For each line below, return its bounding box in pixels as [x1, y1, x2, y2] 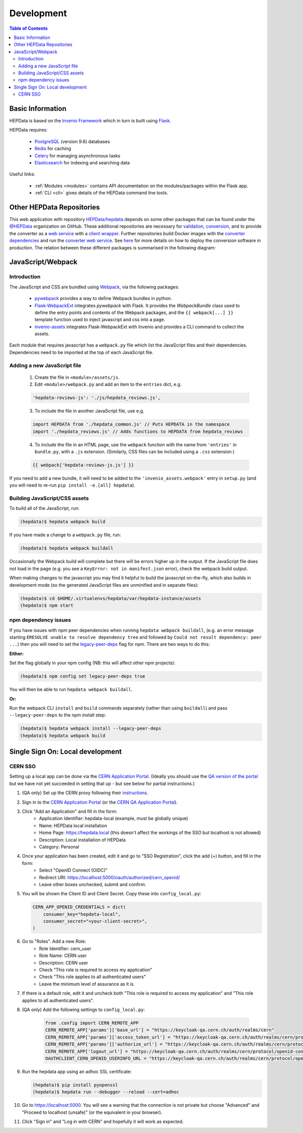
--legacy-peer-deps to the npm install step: [9, 712, 106, 718]
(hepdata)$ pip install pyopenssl [32, 1082, 118, 1087]
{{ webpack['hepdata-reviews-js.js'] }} [32, 462, 134, 468]
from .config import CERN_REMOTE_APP [45, 1020, 139, 1026]
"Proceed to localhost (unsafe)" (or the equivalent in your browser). [22, 1109, 163, 1115]
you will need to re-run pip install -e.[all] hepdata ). [9, 482, 136, 488]
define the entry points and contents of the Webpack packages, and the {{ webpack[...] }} [34, 309, 234, 316]
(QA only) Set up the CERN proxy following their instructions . [22, 790, 148, 796]
